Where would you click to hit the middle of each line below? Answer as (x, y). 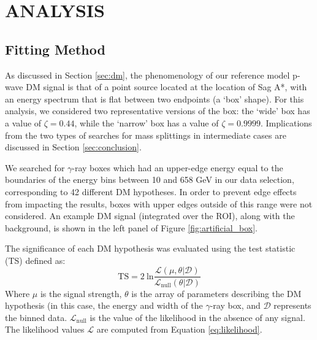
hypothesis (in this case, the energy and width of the (104, 305)
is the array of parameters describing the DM (216, 293)
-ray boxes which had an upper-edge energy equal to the (178, 167)
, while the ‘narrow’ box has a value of (147, 122)
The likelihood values (45, 329)
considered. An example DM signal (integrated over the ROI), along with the (150, 216)
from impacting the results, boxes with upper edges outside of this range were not (159, 203)
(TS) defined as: (35, 260)
